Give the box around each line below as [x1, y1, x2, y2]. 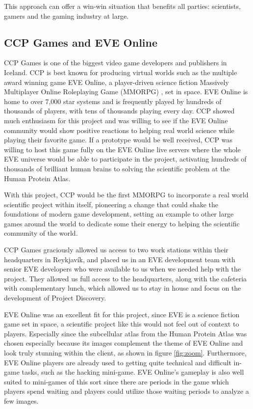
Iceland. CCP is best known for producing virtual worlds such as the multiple [4, 67, 237, 77]
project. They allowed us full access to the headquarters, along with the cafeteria [4, 273, 247, 283]
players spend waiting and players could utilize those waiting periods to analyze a [4, 386, 249, 396]
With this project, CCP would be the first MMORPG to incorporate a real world [4, 190, 249, 200]
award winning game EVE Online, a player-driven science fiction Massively [4, 77, 229, 87]
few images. [4, 395, 39, 406]
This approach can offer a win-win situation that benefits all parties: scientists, [4, 1, 241, 11]
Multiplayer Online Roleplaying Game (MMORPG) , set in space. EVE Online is [4, 86, 248, 97]
